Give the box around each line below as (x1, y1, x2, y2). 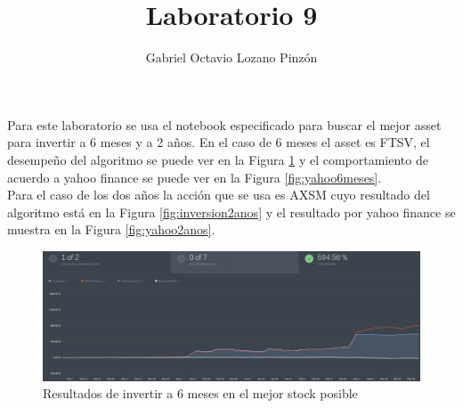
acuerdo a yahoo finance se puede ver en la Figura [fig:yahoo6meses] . (7, 167, 382, 186)
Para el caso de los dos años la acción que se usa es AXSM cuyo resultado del (7, 185, 430, 204)
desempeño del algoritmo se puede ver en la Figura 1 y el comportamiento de (7, 150, 428, 168)
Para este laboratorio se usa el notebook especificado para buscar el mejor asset (7, 115, 442, 134)
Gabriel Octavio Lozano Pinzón (145, 48, 318, 67)
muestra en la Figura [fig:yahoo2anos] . (7, 220, 215, 239)
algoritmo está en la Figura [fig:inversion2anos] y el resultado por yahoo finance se (7, 202, 456, 221)
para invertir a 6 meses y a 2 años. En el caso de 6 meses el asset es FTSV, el (7, 133, 430, 151)
